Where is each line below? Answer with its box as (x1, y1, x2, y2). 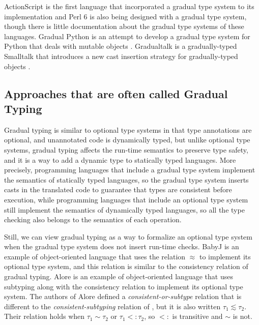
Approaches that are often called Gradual (4, 85, 228, 101)
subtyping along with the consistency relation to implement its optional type (4, 281, 243, 291)
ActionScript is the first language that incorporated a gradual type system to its (4, 1, 254, 11)
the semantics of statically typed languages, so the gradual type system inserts (4, 174, 249, 185)
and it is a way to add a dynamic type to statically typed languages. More (4, 154, 236, 165)
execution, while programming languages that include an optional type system (4, 194, 248, 204)
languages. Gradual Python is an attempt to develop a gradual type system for (4, 31, 250, 41)
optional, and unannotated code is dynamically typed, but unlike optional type (4, 134, 250, 145)
